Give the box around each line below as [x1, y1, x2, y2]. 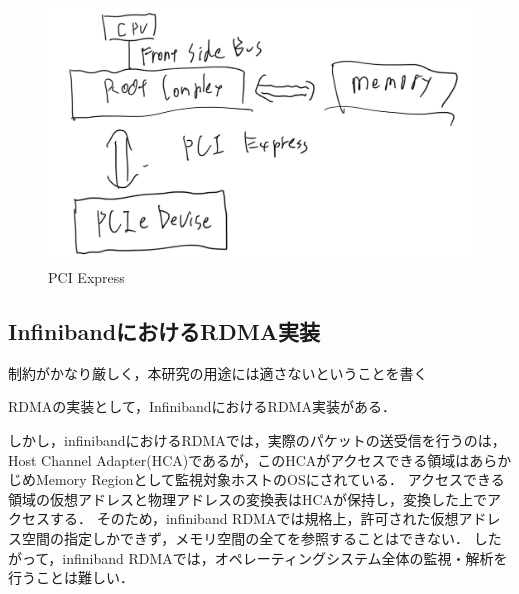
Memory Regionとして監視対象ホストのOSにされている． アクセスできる [35, 469, 505, 490]
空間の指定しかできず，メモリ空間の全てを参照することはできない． [21, 528, 470, 549]
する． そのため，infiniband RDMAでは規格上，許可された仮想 [49, 508, 459, 529]
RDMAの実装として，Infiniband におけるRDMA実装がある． [8, 396, 396, 417]
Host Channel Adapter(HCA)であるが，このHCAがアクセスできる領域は [8, 449, 470, 470]
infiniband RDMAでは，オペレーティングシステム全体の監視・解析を [62, 547, 508, 568]
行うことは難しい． [8, 567, 134, 588]
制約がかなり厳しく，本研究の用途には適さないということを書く [8, 362, 428, 383]
